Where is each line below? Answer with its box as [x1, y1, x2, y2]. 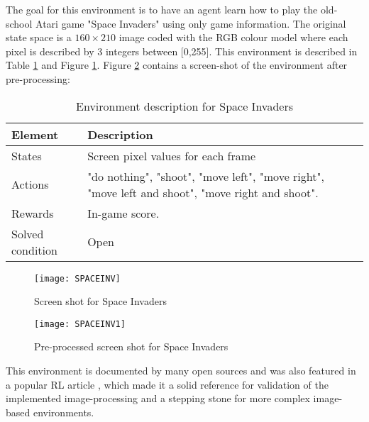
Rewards [11, 204, 54, 221]
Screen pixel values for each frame [87, 147, 256, 164]
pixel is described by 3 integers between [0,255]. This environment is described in [6, 43, 358, 58]
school [6, 16, 33, 30]
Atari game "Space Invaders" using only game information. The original [35, 16, 346, 30]
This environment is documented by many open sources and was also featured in [6, 363, 356, 378]
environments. [33, 404, 94, 419]
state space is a [6, 30, 72, 45]
